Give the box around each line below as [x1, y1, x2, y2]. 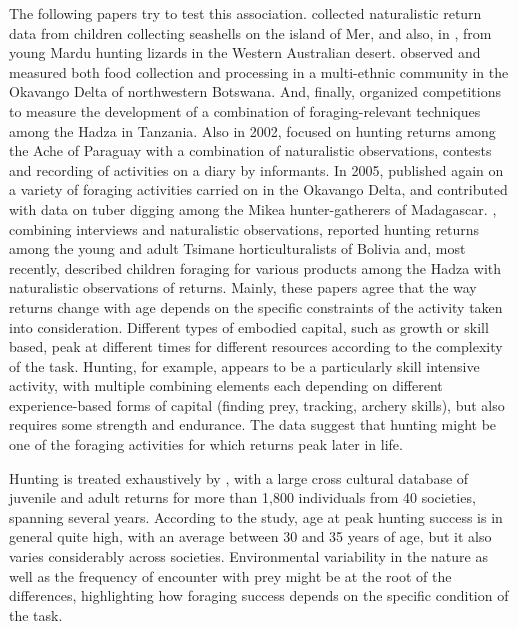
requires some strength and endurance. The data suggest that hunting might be [9, 414, 497, 435]
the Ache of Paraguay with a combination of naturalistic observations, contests [9, 140, 492, 161]
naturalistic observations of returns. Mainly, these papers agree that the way [9, 277, 477, 298]
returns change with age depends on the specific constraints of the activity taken [9, 296, 503, 317]
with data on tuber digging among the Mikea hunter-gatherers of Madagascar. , [9, 198, 497, 219]
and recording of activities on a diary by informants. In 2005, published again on [9, 159, 504, 180]
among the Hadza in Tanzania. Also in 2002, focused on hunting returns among [9, 120, 496, 141]
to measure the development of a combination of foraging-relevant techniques [9, 100, 481, 121]
